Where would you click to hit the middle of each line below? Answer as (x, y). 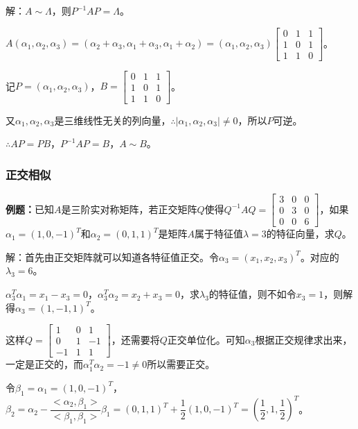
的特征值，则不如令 (252, 294)
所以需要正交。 (181, 364)
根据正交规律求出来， (304, 339)
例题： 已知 (30, 209)
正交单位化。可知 (206, 339)
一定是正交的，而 (44, 364)
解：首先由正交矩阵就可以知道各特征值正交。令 (112, 256)
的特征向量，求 (300, 234)
